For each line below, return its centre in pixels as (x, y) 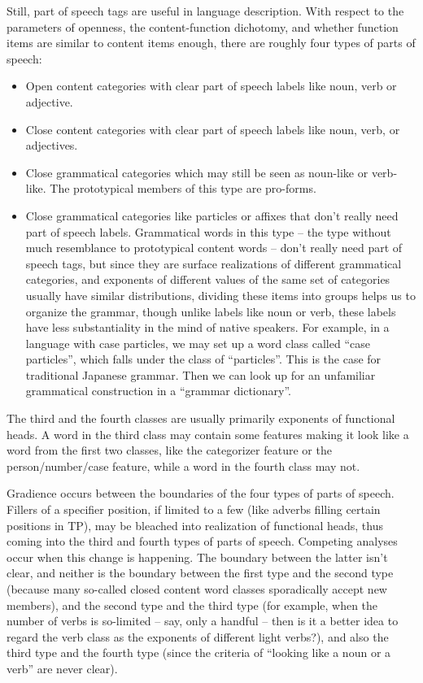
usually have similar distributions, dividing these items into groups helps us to (220, 295)
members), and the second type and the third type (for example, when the (192, 605)
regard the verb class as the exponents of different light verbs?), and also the (198, 636)
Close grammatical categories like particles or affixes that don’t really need (212, 215)
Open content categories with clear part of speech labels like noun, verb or (211, 86)
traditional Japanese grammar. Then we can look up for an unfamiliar (201, 374)
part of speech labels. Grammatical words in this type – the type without (208, 231)
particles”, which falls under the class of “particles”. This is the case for (203, 359)
